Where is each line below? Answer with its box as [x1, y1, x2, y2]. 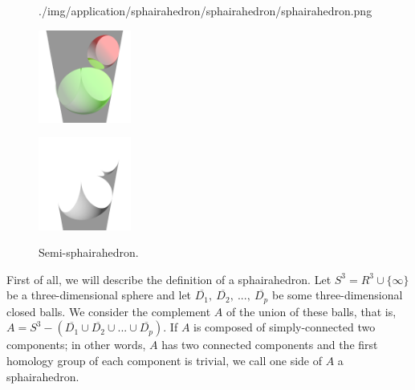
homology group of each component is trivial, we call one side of [6, 351, 322, 368]
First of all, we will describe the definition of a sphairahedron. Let [6, 270, 332, 287]
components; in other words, [6, 336, 146, 353]
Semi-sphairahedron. [39, 244, 139, 261]
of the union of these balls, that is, [226, 303, 397, 319]
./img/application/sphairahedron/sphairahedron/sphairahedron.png [39, 2, 372, 18]
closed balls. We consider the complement [6, 303, 211, 319]
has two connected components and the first [161, 336, 378, 353]
